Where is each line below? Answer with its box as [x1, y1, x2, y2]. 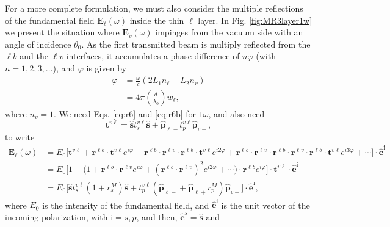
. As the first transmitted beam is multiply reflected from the [81, 37, 311, 50]
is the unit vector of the [221, 198, 310, 211]
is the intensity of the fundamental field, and [42, 198, 209, 211]
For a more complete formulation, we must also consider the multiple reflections [5, 2, 303, 14]
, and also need [208, 107, 265, 120]
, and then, [136, 211, 178, 223]
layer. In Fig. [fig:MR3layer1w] [198, 13, 312, 26]
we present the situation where [5, 26, 120, 38]
